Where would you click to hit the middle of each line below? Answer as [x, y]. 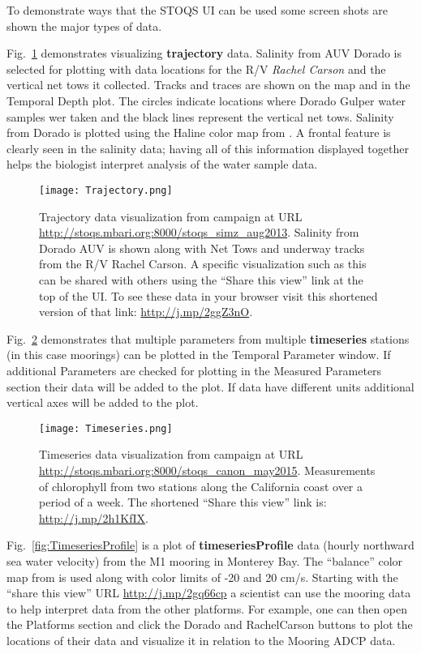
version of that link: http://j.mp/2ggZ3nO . [146, 312]
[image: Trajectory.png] [106, 190]
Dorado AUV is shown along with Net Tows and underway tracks [202, 248]
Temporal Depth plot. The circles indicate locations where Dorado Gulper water [206, 100]
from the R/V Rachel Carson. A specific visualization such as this [203, 264]
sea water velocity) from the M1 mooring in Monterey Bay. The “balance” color [205, 560]
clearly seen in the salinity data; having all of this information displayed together [208, 148]
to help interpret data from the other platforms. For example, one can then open [207, 608]
